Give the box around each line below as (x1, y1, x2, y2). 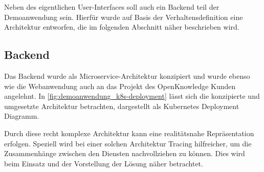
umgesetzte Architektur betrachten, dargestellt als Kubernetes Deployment (4, 100, 239, 111)
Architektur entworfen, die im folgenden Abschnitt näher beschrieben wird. (4, 21, 239, 32)
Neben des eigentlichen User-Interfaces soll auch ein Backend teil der (4, 2, 219, 12)
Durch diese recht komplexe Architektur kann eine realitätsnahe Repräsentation (4, 127, 254, 138)
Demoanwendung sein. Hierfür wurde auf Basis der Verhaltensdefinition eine (4, 11, 243, 22)
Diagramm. (4, 111, 39, 121)
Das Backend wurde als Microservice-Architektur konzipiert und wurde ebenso (4, 70, 250, 81)
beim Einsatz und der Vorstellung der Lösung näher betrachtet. (4, 158, 203, 168)
